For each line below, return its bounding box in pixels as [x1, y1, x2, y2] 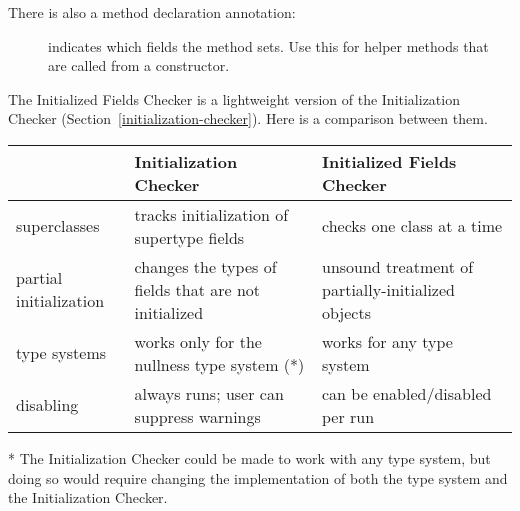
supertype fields [134, 225, 245, 249]
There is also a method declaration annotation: [8, 2, 296, 22]
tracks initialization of [134, 202, 289, 226]
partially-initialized [321, 277, 455, 301]
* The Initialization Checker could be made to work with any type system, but [8, 447, 491, 468]
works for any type [321, 329, 453, 353]
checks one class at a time [321, 214, 503, 238]
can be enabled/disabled [321, 381, 492, 405]
